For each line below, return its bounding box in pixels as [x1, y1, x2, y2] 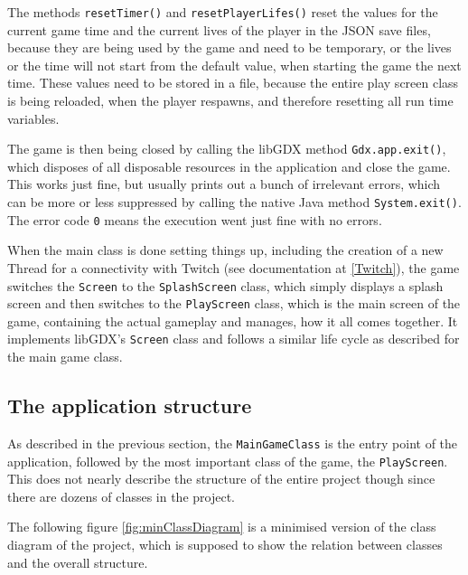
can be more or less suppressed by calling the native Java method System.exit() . [7, 193, 462, 212]
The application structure [7, 391, 252, 419]
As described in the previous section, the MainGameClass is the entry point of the [7, 433, 458, 452]
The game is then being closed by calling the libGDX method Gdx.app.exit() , [7, 139, 446, 158]
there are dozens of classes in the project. [7, 486, 235, 505]
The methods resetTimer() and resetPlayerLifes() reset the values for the [7, 3, 438, 21]
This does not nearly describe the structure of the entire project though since [7, 469, 435, 488]
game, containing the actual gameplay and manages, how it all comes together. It [7, 311, 458, 330]
